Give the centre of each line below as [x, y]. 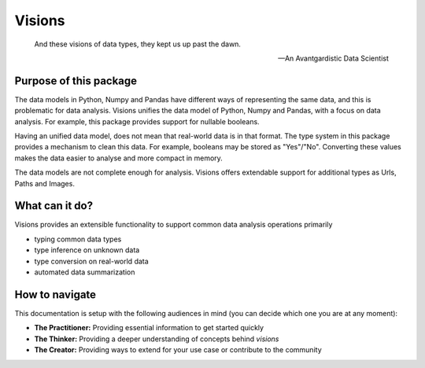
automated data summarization [85, 272]
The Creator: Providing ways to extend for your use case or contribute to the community [178, 350]
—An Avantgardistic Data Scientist [333, 58]
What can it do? [54, 206]
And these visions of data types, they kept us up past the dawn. [138, 44]
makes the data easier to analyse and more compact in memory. [119, 158]
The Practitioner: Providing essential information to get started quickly [149, 328]
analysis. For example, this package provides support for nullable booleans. [137, 121]
